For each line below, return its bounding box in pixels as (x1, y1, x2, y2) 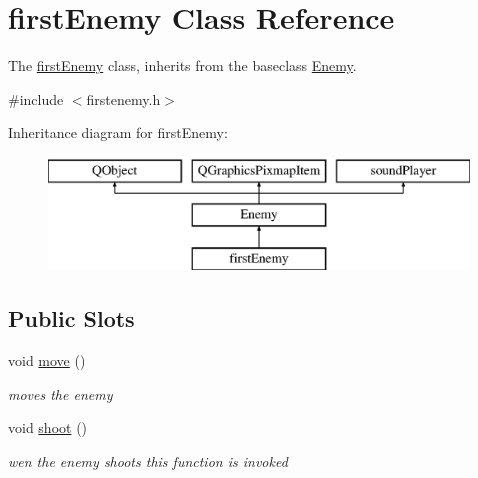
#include (8, 88, 64, 109)
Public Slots (8, 303, 135, 334)
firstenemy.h (86, 88, 161, 109)
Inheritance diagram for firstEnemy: (8, 122, 228, 143)
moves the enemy (8, 383, 113, 404)
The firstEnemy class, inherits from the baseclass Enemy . (8, 55, 357, 76)
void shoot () (8, 417, 88, 438)
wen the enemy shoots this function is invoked (8, 450, 288, 471)
